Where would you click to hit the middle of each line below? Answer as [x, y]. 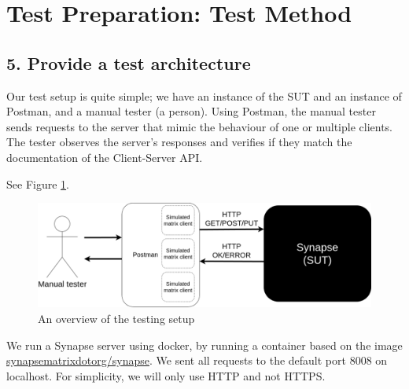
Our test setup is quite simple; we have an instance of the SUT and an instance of [204, 95]
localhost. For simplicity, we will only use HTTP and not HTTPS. [166, 375]
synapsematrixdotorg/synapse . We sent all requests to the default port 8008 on [197, 360]
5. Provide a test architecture [129, 62]
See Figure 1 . [38, 183]
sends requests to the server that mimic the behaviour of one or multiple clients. [200, 126]
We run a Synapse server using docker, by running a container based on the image [204, 345]
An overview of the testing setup [116, 319]
